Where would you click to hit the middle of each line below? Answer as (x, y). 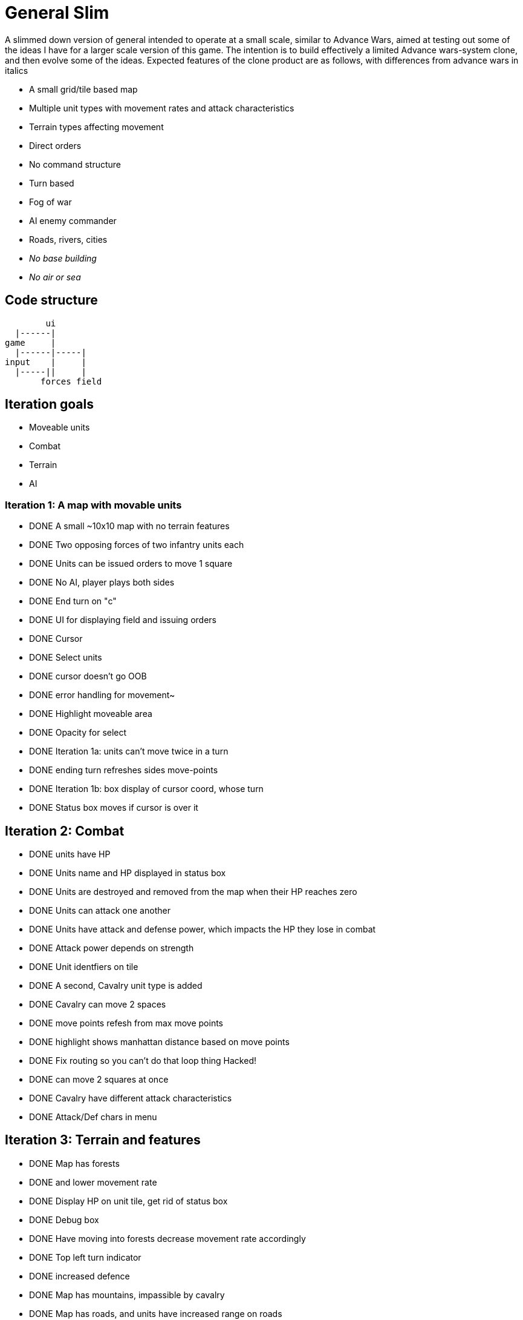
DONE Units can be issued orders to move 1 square (131, 564)
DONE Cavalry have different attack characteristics (131, 1098)
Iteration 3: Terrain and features (103, 1140)
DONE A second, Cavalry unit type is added (116, 986)
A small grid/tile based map (83, 89)
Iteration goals (49, 404)
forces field (71, 381)
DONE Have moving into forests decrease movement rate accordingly (167, 1238)
